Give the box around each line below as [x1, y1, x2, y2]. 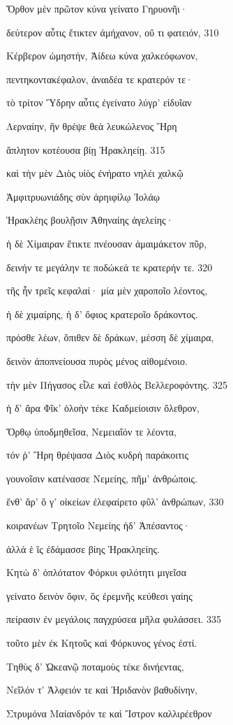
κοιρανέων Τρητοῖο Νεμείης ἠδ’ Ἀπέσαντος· [6, 518, 190, 533]
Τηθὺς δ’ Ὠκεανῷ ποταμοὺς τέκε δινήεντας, [6, 659, 184, 673]
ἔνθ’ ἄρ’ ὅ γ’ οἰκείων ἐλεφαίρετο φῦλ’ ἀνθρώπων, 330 [6, 494, 224, 509]
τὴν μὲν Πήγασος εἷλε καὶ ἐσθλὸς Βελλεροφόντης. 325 [6, 377, 227, 392]
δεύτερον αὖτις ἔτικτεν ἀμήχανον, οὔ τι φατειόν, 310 [6, 24, 219, 39]
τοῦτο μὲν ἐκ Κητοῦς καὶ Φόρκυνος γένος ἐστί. [6, 636, 197, 650]
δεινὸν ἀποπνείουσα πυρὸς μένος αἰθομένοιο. [6, 353, 188, 368]
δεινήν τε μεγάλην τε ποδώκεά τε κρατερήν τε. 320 [6, 259, 213, 274]
